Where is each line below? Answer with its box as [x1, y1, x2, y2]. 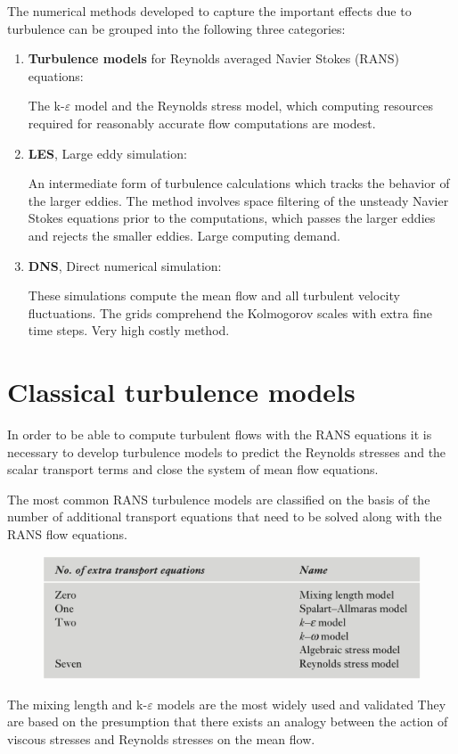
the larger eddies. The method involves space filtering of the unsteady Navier [28, 191, 449, 209]
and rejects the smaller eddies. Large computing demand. [28, 225, 340, 244]
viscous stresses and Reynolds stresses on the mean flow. [7, 729, 315, 748]
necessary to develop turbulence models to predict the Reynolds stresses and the [7, 442, 446, 461]
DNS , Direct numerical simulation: [28, 256, 222, 275]
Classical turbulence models [7, 373, 356, 410]
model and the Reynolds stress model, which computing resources [74, 96, 433, 115]
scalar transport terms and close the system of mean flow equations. [7, 460, 379, 479]
